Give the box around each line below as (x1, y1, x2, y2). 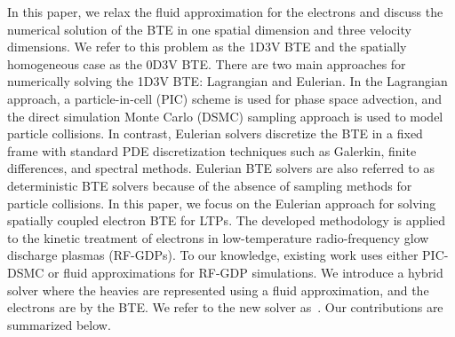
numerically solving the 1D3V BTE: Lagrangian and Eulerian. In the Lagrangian (7, 72, 448, 90)
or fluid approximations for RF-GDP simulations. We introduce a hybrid (48, 263, 443, 281)
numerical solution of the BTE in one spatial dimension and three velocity (7, 20, 411, 38)
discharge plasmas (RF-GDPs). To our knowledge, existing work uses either (7, 246, 419, 264)
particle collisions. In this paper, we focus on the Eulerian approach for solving (7, 193, 436, 212)
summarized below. (7, 315, 111, 333)
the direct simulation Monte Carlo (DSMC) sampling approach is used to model (7, 106, 443, 125)
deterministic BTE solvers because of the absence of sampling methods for (7, 176, 412, 194)
